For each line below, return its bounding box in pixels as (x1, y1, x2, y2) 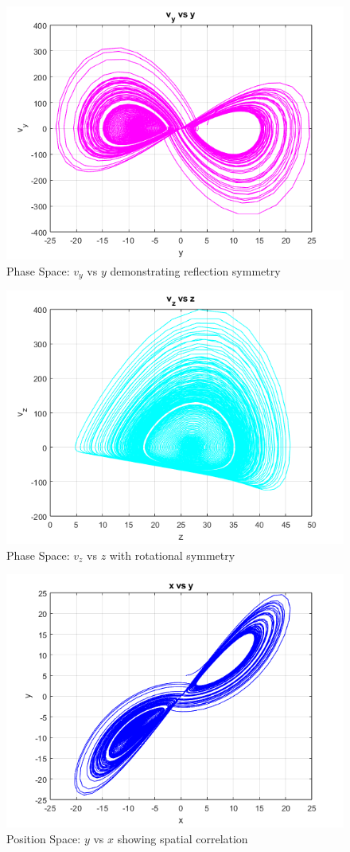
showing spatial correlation (117, 830, 248, 846)
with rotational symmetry (109, 546, 235, 563)
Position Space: (6, 830, 81, 846)
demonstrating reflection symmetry (110, 262, 281, 279)
